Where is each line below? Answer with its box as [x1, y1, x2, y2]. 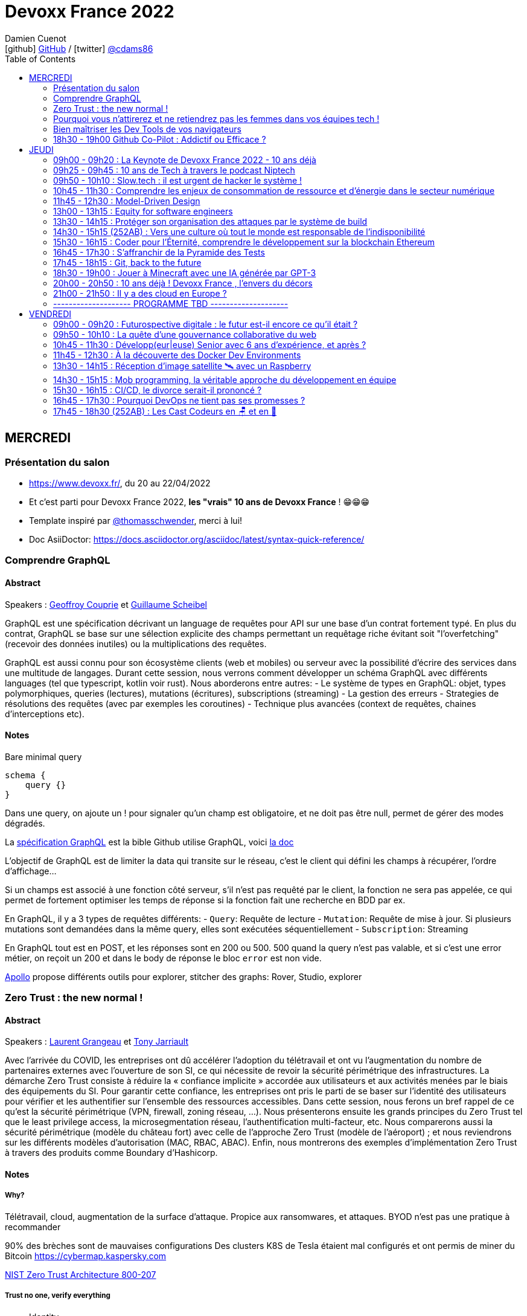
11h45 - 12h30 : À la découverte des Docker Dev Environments [53, 349, 301, 360]
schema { [5, 770, 46, 780]
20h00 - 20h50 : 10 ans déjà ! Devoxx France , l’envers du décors [53, 277, 313, 288]
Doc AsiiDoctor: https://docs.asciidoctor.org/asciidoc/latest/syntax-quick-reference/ [29, 534, 365, 544]
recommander [5, 1221, 61, 1232]
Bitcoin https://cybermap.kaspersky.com [5, 1250, 167, 1261]
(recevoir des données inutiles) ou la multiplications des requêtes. [5, 638, 267, 649]
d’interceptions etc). [5, 708, 85, 719]
